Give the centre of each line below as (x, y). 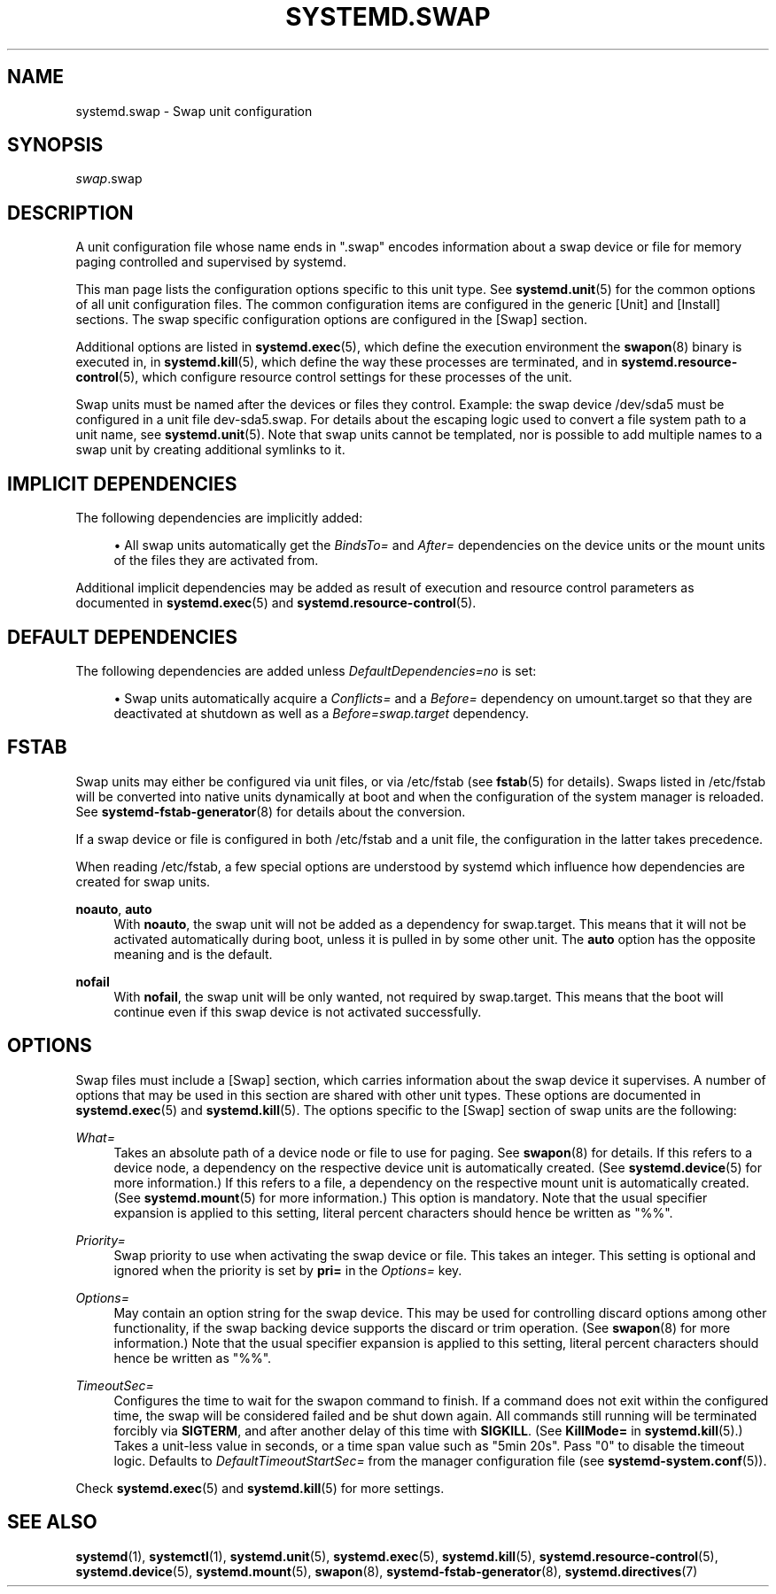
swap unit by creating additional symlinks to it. (210, 450)
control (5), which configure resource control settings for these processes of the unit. (324, 377)
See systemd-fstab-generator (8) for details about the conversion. (271, 811)
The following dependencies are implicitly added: (219, 518)
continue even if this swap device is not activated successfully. (298, 1011)
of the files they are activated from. (216, 561)
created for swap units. (143, 881)
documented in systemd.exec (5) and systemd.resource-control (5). (276, 603)
